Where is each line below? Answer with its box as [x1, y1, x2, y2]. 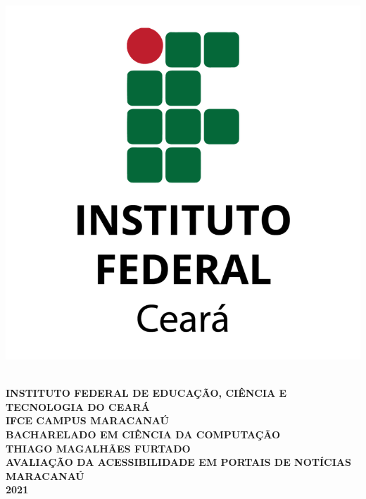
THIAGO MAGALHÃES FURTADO [6, 441, 191, 455]
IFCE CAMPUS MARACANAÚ [6, 413, 169, 428]
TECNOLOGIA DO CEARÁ [6, 399, 150, 414]
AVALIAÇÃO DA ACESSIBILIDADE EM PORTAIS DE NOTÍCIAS [6, 455, 351, 469]
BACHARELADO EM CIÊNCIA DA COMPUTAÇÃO [6, 427, 281, 441]
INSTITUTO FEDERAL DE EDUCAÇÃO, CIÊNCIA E [6, 386, 287, 400]
